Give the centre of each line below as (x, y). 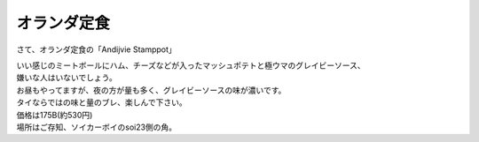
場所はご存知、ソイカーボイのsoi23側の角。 (97, 127)
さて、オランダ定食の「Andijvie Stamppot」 (96, 49)
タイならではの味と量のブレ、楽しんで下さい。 (102, 102)
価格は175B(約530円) (55, 115)
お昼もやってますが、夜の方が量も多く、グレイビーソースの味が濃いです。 (151, 90)
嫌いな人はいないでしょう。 (67, 78)
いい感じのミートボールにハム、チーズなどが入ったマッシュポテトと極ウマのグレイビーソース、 (191, 65)
